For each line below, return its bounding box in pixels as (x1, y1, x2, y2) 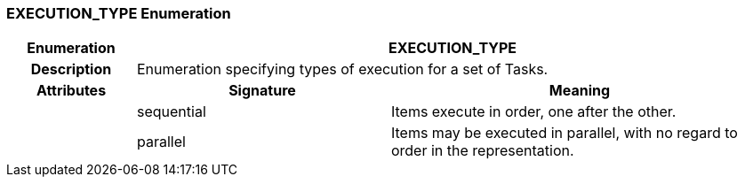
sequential (136, 103, 206, 121)
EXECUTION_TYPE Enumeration (6, 4, 231, 22)
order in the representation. (390, 142, 574, 160)
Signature (228, 81, 296, 100)
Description (30, 60, 112, 79)
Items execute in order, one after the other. (390, 103, 677, 121)
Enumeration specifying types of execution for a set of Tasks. (136, 60, 549, 79)
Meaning (549, 81, 611, 100)
